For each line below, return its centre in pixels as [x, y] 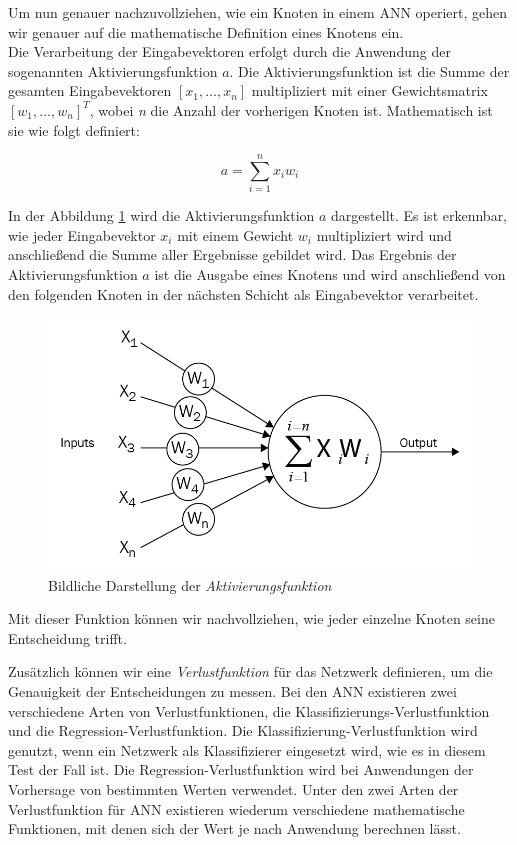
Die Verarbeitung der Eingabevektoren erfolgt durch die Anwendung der [229, 51]
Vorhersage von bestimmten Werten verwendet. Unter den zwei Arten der [233, 789]
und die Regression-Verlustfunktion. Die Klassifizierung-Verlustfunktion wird [243, 730]
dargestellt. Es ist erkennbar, [419, 215]
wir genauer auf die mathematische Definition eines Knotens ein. [206, 31]
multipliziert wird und [384, 234]
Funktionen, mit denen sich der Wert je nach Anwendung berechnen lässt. [234, 828]
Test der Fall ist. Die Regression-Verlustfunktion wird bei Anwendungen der [241, 769]
